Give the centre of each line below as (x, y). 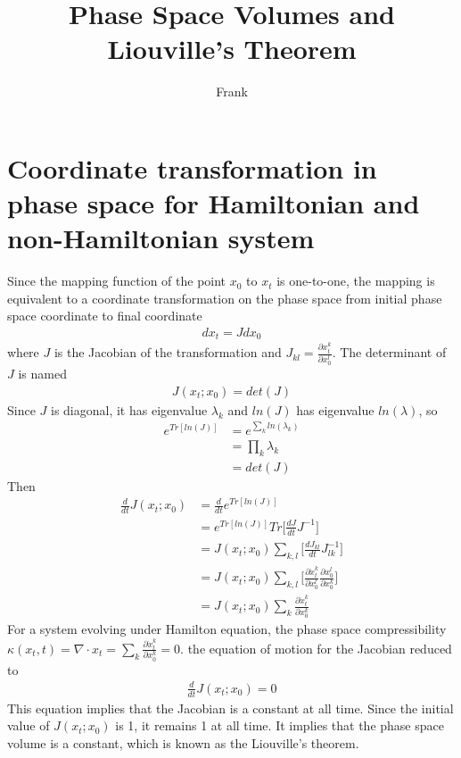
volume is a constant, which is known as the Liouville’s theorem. (183, 742)
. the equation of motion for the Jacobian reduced (316, 648)
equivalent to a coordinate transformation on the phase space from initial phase (225, 298)
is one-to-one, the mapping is (356, 281)
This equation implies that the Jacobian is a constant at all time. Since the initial (230, 708)
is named (42, 374)
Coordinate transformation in (192, 167)
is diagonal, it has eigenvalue (129, 409)
